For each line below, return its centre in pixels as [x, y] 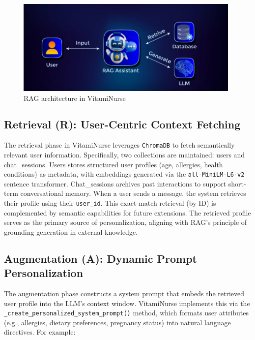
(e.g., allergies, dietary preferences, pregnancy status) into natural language [117, 322]
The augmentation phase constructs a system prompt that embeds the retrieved [124, 294]
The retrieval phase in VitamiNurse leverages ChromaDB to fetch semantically [119, 145]
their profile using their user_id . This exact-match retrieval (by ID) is [110, 202]
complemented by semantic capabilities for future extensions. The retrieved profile [127, 212]
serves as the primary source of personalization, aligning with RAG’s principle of [126, 222]
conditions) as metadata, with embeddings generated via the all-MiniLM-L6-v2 [124, 174]
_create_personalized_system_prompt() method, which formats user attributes [127, 313]
